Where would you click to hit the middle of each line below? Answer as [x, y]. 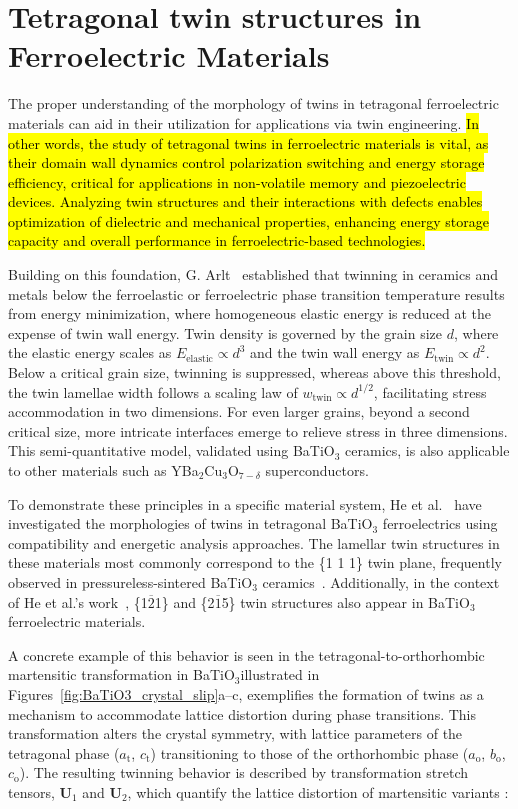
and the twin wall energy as [335, 352]
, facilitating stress [430, 391]
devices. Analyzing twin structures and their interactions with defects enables [245, 201]
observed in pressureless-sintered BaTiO [130, 581]
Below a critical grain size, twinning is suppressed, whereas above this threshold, [254, 372]
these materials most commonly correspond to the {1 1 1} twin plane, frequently [255, 562]
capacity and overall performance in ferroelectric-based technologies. [217, 240]
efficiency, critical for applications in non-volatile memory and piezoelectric [237, 181]
